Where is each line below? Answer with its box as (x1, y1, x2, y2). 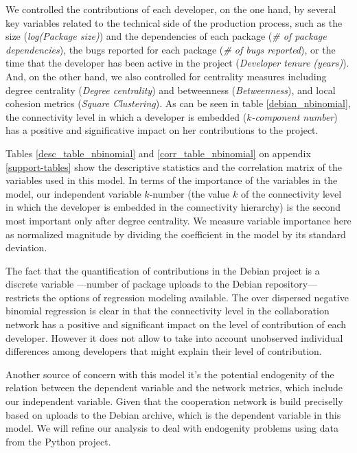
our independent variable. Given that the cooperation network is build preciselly (5, 394, 343, 408)
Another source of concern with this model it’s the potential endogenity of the (5, 367, 334, 381)
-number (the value (149, 186, 230, 200)
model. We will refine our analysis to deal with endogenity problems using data (5, 421, 338, 435)
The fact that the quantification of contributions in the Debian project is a (5, 263, 320, 277)
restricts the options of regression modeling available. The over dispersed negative (5, 290, 349, 304)
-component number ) (251, 109, 338, 124)
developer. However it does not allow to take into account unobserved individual (5, 330, 343, 345)
